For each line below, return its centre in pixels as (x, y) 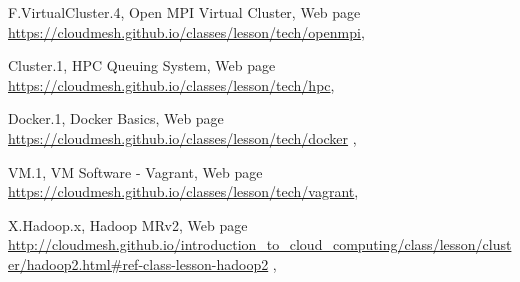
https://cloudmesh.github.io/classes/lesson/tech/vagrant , (183, 191)
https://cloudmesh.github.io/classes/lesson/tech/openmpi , (186, 31)
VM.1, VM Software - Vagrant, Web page (135, 171)
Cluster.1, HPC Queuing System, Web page (142, 65)
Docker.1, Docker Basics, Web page (116, 118)
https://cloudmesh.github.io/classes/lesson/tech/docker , (182, 137)
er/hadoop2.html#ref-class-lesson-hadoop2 (138, 263)
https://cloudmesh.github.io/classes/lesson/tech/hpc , (171, 84)
